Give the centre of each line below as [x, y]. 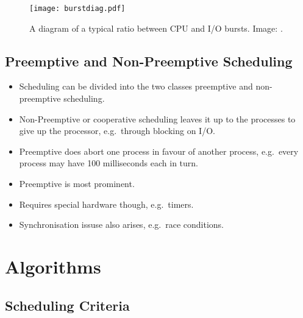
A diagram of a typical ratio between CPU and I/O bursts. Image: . [156, 28]
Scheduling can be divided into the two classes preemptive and [136, 86]
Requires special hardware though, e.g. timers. [106, 204]
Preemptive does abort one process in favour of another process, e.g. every [159, 151]
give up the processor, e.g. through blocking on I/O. [117, 131]
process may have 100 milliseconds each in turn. [109, 163]
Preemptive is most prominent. [77, 184]
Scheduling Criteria [67, 305]
